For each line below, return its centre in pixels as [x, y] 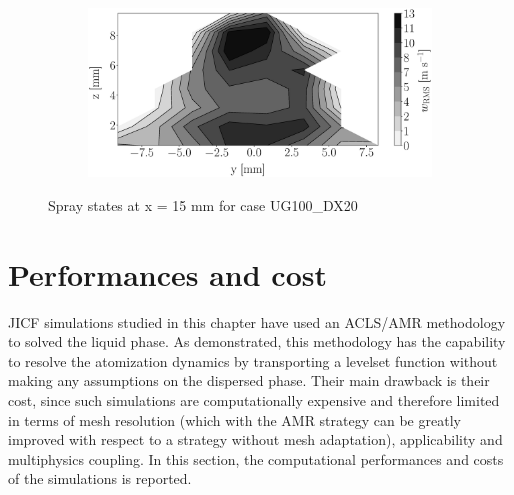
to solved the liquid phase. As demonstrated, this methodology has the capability [257, 341]
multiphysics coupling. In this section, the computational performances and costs [256, 458]
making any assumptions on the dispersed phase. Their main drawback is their [249, 380]
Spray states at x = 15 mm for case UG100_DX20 [203, 204]
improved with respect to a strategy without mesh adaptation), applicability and [255, 439]
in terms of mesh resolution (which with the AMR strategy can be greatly [234, 419]
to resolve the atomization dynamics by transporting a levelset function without [253, 360]
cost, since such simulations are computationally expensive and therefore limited [254, 400]
